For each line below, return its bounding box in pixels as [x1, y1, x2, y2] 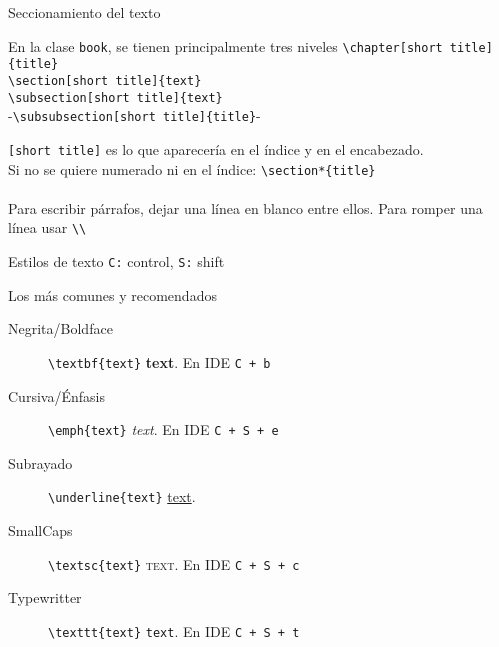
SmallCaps [8, 520, 73, 541]
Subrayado [8, 452, 73, 473]
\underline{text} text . [48, 486, 196, 507]
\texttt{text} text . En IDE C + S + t [48, 620, 300, 641]
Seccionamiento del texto [8, 2, 161, 22]
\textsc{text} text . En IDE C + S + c [48, 553, 300, 574]
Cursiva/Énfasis [8, 385, 105, 406]
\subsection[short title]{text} [8, 90, 223, 105]
